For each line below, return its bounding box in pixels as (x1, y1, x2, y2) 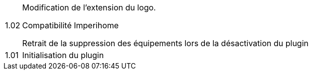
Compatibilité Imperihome (22, 20, 119, 30)
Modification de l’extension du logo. (22, 2, 156, 12)
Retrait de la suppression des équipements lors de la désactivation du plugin (22, 38, 309, 48)
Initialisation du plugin (22, 50, 104, 60)
